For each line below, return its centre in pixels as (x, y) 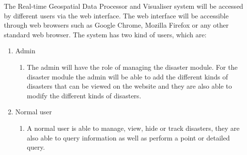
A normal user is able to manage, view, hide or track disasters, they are (133, 128)
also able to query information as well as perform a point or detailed (128, 137)
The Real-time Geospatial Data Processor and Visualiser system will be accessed (124, 6)
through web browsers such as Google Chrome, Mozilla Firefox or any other (116, 25)
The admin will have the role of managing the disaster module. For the (132, 67)
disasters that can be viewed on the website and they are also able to (129, 86)
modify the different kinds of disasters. (84, 95)
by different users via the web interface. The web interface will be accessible (116, 15)
